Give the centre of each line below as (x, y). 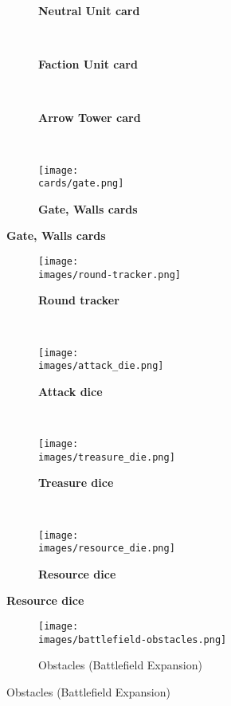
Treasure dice (76, 482)
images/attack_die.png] (101, 366)
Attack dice (70, 391)
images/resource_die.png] (107, 549)
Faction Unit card (88, 64)
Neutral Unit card (89, 10)
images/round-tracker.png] (110, 275)
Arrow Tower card (90, 118)
